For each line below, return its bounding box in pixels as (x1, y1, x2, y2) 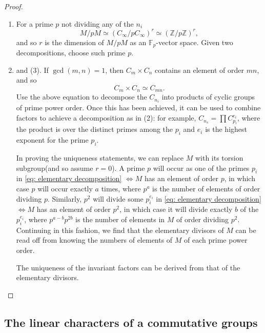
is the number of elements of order (152, 183, 260, 194)
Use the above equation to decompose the (16, 91, 147, 102)
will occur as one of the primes (153, 162, 250, 173)
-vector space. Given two (156, 36, 233, 47)
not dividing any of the (62, 18, 134, 29)
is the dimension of (45, 36, 104, 47)
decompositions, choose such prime (16, 47, 126, 58)
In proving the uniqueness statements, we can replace (16, 152, 184, 163)
